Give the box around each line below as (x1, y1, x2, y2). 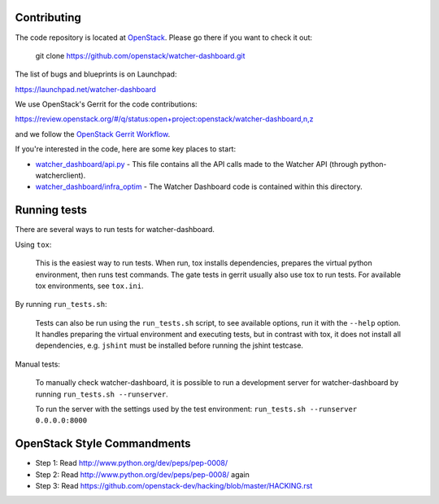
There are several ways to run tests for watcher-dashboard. (15, 225, 215, 234)
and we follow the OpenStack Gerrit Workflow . (15, 129, 171, 138)
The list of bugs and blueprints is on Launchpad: (15, 69, 177, 79)
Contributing (15, 11, 81, 24)
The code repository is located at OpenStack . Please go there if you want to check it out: (15, 33, 313, 42)
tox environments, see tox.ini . (35, 281, 144, 291)
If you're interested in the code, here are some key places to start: (15, 144, 236, 154)
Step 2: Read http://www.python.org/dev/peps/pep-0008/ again (35, 469, 250, 480)
